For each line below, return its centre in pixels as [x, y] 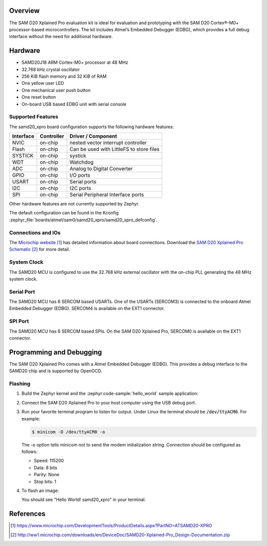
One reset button [39, 97]
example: [31, 419]
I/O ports [80, 175]
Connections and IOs [35, 233]
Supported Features [34, 117]
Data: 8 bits [45, 467]
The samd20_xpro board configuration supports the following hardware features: [91, 127]
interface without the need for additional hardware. [61, 37]
